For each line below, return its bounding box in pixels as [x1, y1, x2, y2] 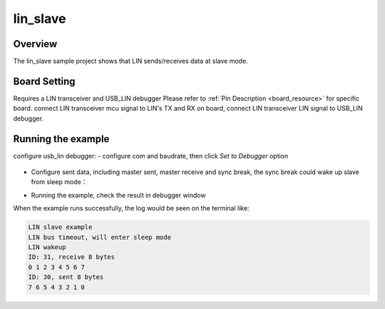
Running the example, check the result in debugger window [31, 191, 206, 199]
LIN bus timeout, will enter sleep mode [28, 233, 171, 241]
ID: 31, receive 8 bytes [28, 253, 115, 261]
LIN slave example [28, 223, 93, 231]
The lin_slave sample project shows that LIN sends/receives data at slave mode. [13, 57, 249, 66]
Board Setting [13, 75, 76, 87]
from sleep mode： [31, 178, 88, 186]
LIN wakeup [28, 243, 66, 251]
